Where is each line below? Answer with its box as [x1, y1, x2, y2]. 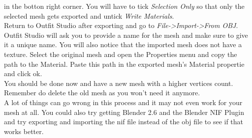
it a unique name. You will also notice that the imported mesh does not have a [4, 39, 242, 50]
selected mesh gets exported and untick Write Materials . [4, 10, 174, 21]
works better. [4, 126, 44, 136]
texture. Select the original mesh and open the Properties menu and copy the [4, 49, 237, 59]
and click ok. [4, 68, 42, 79]
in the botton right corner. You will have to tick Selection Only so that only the [4, 1, 245, 11]
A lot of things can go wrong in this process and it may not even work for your [4, 97, 243, 107]
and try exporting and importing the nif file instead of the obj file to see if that [4, 116, 244, 127]
